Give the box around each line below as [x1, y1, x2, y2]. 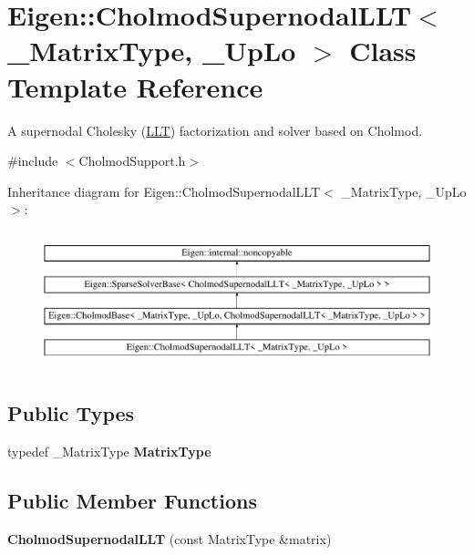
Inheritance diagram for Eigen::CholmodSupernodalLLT [7, 181, 321, 200]
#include [7, 151, 58, 170]
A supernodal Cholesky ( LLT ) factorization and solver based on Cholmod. [7, 120, 423, 139]
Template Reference [7, 67, 263, 105]
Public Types [7, 399, 135, 427]
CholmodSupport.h [78, 151, 186, 170]
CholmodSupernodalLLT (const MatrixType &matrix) [7, 529, 332, 548]
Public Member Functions [7, 486, 257, 514]
